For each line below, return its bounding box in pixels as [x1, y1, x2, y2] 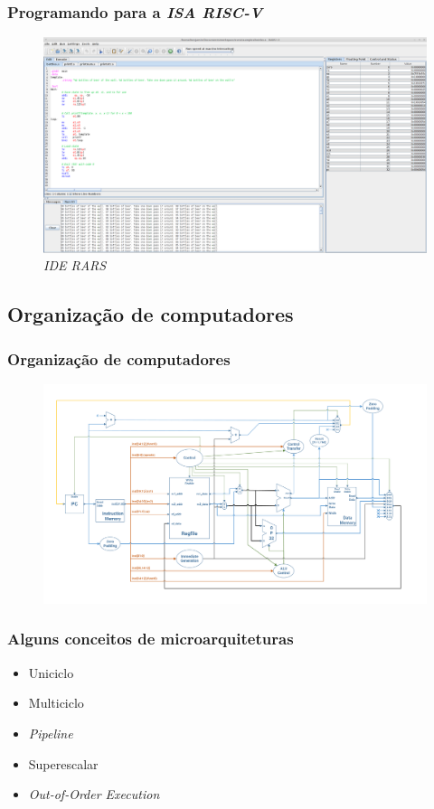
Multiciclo [28, 693, 84, 712]
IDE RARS [43, 256, 107, 275]
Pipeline [28, 723, 73, 742]
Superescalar [28, 754, 99, 773]
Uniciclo [28, 663, 74, 682]
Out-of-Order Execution [28, 785, 160, 804]
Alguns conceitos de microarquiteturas [7, 627, 294, 650]
